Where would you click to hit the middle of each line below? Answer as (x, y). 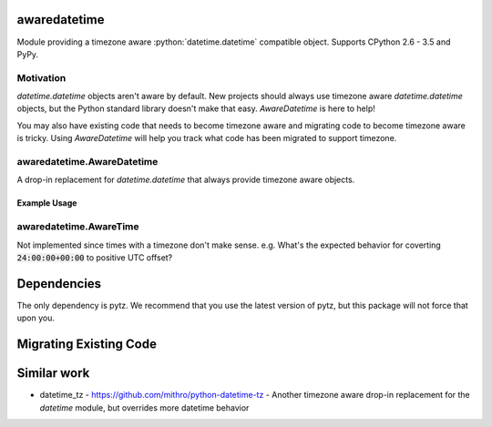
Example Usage (47, 203)
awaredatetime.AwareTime (78, 227)
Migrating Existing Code (87, 344)
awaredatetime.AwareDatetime (87, 161)
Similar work (53, 373)
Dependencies (59, 284)
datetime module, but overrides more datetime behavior (144, 407)
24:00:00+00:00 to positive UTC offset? (95, 257)
